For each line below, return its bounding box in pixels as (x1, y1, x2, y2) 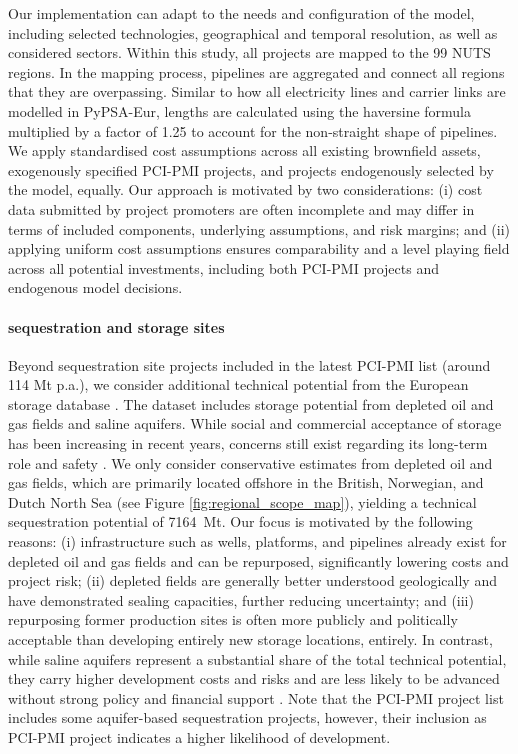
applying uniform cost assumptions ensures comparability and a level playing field (8, 238, 510, 259)
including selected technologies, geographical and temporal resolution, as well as (8, 22, 498, 43)
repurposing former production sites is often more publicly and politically (8, 609, 458, 630)
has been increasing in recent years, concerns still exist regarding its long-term (8, 433, 488, 454)
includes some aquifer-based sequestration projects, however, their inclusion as (8, 707, 487, 728)
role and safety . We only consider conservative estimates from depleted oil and (8, 452, 493, 473)
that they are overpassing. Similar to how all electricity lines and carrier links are (8, 81, 506, 102)
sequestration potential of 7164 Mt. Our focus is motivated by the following (8, 511, 473, 532)
